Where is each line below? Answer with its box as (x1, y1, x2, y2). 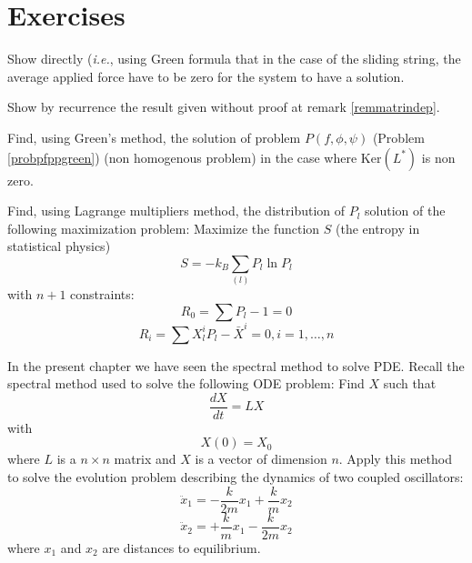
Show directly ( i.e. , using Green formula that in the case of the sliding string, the (7, 49, 461, 68)
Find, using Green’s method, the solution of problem (7, 127, 301, 146)
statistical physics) (7, 236, 111, 256)
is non (421, 147, 456, 166)
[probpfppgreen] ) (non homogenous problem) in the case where (7, 147, 357, 166)
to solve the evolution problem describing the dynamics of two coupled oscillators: (7, 467, 464, 486)
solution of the (365, 201, 446, 220)
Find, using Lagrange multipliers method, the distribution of (7, 201, 346, 220)
